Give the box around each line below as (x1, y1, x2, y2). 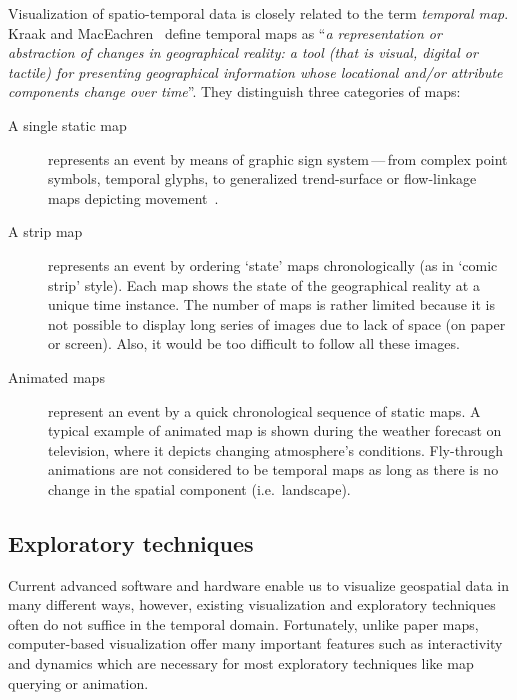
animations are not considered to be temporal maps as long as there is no (48, 459, 499, 480)
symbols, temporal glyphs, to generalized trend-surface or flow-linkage (48, 168, 477, 189)
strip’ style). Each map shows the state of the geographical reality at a (48, 274, 480, 295)
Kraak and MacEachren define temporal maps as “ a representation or (8, 22, 442, 43)
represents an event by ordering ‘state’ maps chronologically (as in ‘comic (48, 254, 498, 275)
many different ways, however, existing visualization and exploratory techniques (8, 594, 496, 615)
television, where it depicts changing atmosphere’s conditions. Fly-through (48, 439, 503, 460)
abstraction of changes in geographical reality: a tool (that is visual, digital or (8, 42, 478, 63)
